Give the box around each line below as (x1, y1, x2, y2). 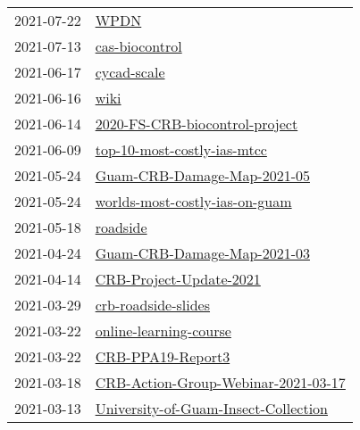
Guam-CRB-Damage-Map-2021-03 (95, 243, 310, 263)
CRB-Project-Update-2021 (95, 269, 261, 289)
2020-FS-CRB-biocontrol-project (95, 113, 298, 134)
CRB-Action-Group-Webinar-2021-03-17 (95, 372, 346, 393)
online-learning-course (95, 320, 231, 341)
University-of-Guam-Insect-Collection (95, 398, 328, 418)
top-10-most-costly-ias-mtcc (95, 139, 267, 160)
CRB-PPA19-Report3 (95, 346, 230, 367)
